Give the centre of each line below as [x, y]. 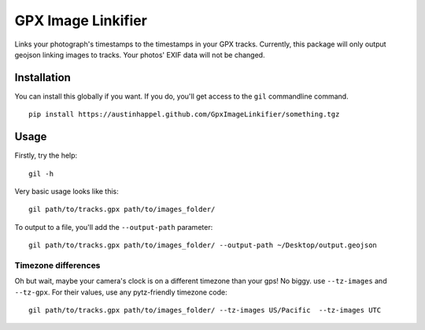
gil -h [41, 174]
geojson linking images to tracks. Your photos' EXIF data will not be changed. [140, 54]
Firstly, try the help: [46, 156]
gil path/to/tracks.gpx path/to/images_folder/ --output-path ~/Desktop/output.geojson [203, 245]
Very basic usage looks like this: [67, 191]
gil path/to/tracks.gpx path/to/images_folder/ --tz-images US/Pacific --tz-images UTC [205, 310]
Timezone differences [57, 265]
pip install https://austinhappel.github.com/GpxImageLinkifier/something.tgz [184, 115]
